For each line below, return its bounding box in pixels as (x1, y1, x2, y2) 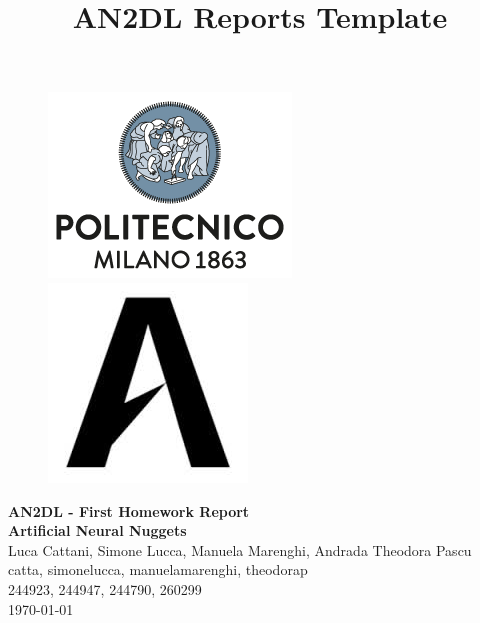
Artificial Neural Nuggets (8, 520, 187, 541)
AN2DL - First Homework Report (8, 500, 250, 521)
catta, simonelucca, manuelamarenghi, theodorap (8, 559, 308, 580)
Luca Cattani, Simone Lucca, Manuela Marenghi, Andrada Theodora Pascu (8, 539, 472, 560)
